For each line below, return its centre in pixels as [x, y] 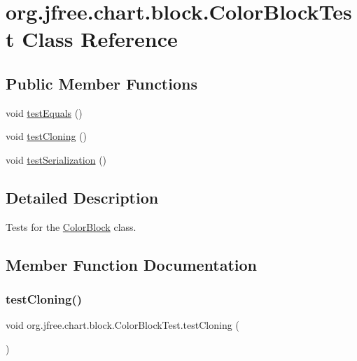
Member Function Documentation [132, 264]
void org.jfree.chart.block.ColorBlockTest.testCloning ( [122, 325]
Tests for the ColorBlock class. [71, 226]
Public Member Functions [101, 83]
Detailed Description [82, 197]
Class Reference [100, 39]
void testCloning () [46, 136]
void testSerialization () [56, 159]
